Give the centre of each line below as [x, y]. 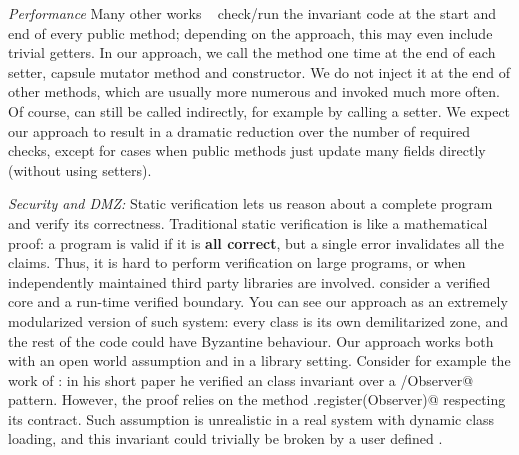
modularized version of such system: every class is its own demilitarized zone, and [258, 320]
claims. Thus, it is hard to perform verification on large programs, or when [237, 262]
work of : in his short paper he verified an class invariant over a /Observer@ [241, 379]
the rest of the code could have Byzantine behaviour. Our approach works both [251, 340]
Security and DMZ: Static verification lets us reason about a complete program [250, 203]
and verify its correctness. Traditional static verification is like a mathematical [248, 222]
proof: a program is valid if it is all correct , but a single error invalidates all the [256, 242]
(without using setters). [80, 169]
